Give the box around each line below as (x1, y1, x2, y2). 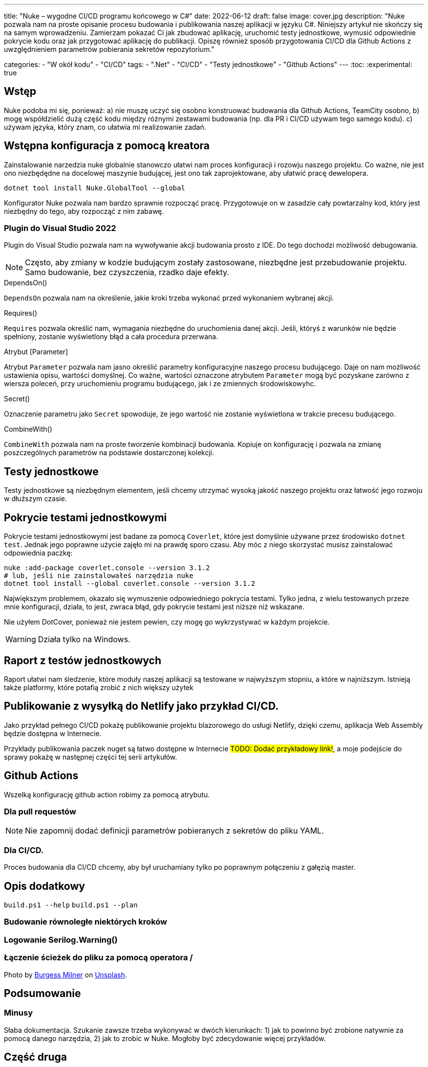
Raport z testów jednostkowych (4, 654, 162, 667)
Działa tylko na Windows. (38, 634, 130, 645)
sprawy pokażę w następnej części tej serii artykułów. (4, 752, 177, 761)
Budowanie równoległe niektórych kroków (4, 917, 167, 927)
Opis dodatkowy (4, 880, 85, 892)
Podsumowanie (4, 987, 81, 999)
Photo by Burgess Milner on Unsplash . (4, 970, 127, 979)
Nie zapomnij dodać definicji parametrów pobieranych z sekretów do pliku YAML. (25, 826, 324, 836)
